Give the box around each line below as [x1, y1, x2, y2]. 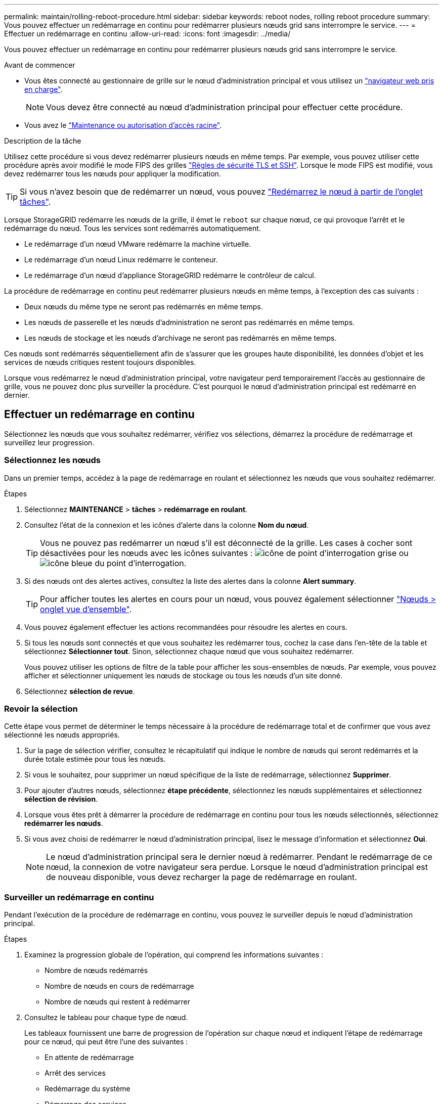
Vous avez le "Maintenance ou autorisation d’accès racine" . [24, 121, 222, 129]
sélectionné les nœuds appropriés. [4, 730, 120, 740]
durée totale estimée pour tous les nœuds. [24, 755, 166, 764]
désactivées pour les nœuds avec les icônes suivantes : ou [40, 547, 409, 558]
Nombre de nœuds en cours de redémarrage [45, 982, 194, 991]
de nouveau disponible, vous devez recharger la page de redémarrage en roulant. [46, 872, 357, 883]
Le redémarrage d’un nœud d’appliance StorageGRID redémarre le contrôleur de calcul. [24, 271, 316, 280]
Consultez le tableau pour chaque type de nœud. [24, 1013, 188, 1022]
